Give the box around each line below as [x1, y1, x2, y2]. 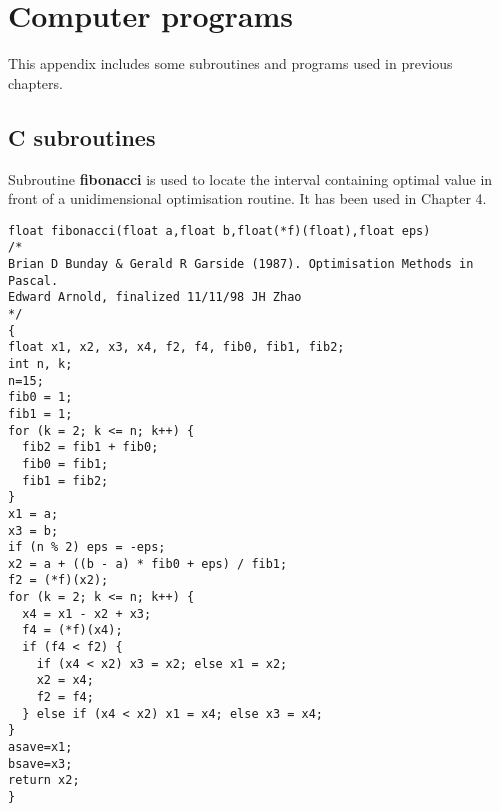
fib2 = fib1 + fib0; [22, 440, 159, 455]
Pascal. [8, 273, 59, 288]
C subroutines [8, 121, 156, 152]
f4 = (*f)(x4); [22, 623, 123, 638]
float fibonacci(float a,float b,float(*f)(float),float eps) [8, 223, 431, 238]
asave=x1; [8, 740, 73, 755]
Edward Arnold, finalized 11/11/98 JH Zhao [8, 290, 302, 305]
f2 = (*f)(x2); [8, 573, 109, 588]
